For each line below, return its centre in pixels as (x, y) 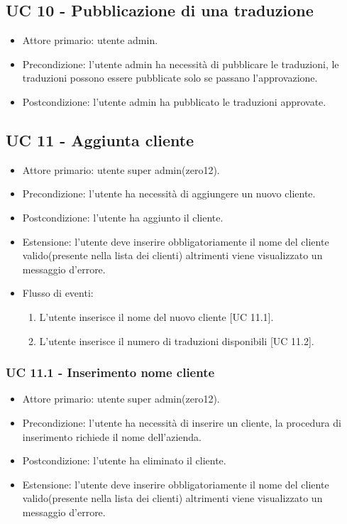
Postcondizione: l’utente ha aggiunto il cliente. (123, 217)
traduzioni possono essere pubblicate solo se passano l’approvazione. (170, 78)
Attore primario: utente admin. (90, 40)
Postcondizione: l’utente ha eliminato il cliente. (124, 460)
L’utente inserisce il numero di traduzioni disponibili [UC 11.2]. (177, 340)
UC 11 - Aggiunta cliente (100, 140)
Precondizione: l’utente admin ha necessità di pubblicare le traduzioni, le (181, 64)
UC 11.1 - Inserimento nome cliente (110, 372)
